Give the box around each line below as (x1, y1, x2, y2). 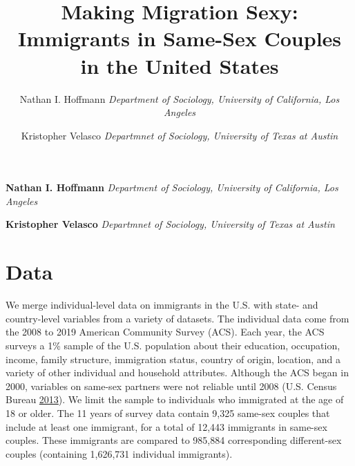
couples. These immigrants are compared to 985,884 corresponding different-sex (6, 433, 342, 447)
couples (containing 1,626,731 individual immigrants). (6, 446, 233, 460)
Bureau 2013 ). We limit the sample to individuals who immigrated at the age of (6, 392, 344, 407)
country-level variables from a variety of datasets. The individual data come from (6, 311, 349, 325)
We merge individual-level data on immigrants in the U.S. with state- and (6, 298, 318, 312)
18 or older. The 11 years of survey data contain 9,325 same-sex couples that (6, 405, 330, 420)
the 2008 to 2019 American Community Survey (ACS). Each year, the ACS (6, 324, 325, 339)
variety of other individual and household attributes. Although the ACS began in (6, 365, 349, 380)
